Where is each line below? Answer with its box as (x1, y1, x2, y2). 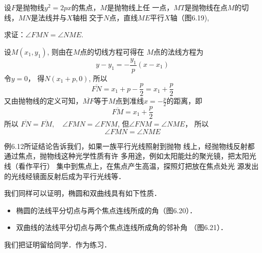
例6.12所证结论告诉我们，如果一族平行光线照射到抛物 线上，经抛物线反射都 (4, 140, 255, 151)
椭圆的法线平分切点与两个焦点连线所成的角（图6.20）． (16, 205, 197, 215)
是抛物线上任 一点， (107, 2, 174, 12)
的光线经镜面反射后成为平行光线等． (4, 170, 125, 181)
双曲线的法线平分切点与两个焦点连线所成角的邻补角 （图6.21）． (16, 222, 228, 233)
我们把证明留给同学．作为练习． (4, 239, 111, 249)
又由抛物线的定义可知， (4, 95, 83, 106)
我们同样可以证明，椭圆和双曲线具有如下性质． (4, 188, 161, 198)
